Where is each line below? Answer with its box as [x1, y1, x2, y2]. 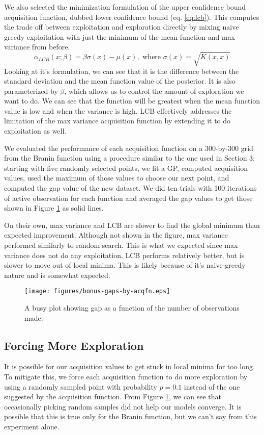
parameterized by [4, 85, 58, 96]
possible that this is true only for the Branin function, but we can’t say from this [4, 411, 257, 422]
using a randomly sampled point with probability [4, 381, 157, 392]
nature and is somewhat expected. [4, 269, 110, 280]
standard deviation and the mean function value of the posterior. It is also [4, 75, 236, 86]
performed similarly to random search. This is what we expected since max [4, 240, 238, 250]
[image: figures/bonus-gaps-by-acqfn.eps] [24, 288, 170, 295]
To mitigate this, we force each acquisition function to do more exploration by [4, 371, 248, 382]
